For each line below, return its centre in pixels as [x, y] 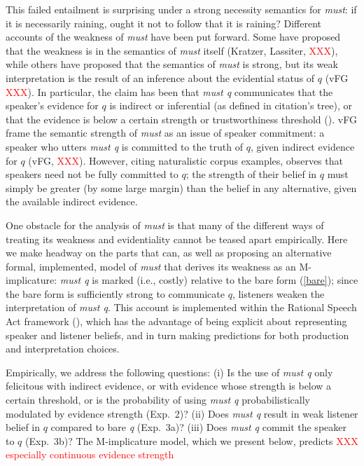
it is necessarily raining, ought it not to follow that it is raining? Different [164, 23]
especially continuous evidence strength [90, 454]
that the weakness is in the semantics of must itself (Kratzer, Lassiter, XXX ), [172, 50]
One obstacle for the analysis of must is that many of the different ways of [165, 225]
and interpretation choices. [63, 349]
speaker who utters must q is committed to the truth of [125, 146]
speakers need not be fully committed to [92, 174]
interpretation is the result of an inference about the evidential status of [160, 77]
